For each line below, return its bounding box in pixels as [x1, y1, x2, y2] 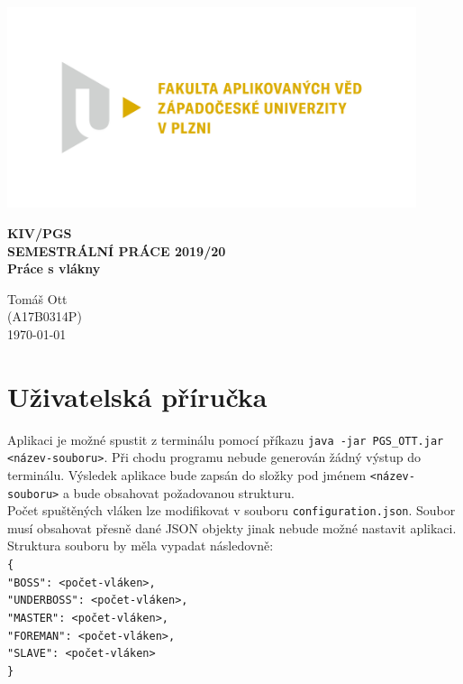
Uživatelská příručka [7, 377, 268, 414]
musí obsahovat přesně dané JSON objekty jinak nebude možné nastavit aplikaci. [7, 518, 457, 537]
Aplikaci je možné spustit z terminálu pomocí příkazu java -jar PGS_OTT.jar [7, 430, 444, 448]
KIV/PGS [7, 223, 72, 242]
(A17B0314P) [7, 307, 82, 326]
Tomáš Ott [7, 289, 68, 308]
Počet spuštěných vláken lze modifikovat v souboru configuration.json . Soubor [7, 501, 456, 520]
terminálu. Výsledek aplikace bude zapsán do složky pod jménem [7, 465, 367, 484]
